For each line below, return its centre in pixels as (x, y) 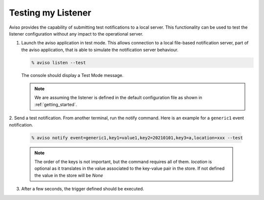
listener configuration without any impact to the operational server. (76, 34)
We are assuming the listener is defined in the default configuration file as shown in (118, 98)
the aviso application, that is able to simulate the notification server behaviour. (100, 50)
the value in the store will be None (69, 175)
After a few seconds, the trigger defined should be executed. (83, 189)
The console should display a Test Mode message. (72, 75)
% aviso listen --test (59, 63)
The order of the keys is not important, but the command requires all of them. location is (123, 162)
